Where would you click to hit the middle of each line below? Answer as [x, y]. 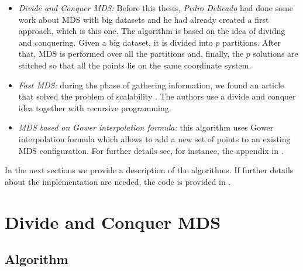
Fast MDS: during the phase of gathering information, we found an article [151, 85]
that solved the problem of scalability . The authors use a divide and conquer [157, 96]
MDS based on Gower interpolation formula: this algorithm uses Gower [146, 127]
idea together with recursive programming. [95, 107]
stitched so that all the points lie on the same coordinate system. [135, 65]
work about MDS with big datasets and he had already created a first [144, 19]
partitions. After [252, 42]
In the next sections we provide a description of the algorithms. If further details [149, 170]
